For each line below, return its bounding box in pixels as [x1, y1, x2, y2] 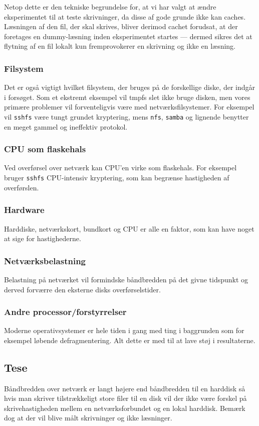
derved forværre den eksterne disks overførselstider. [4, 284, 161, 294]
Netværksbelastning [4, 254, 86, 267]
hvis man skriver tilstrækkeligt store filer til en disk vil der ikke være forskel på [4, 393, 247, 403]
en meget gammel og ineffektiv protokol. [4, 121, 128, 132]
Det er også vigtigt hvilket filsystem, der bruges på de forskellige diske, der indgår [4, 82, 255, 92]
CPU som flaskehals [4, 143, 86, 155]
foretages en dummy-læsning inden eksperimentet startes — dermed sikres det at [4, 31, 252, 41]
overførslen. [4, 182, 39, 192]
